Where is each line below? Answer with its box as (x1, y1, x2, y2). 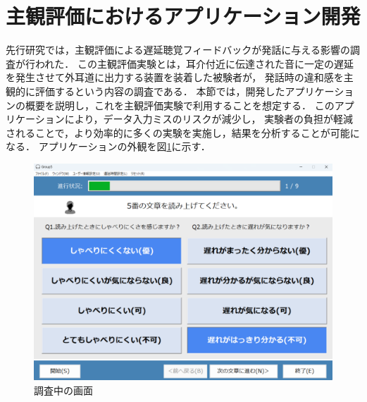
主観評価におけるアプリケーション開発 (6, 1, 361, 30)
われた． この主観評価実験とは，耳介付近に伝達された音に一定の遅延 (35, 56, 354, 71)
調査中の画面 (34, 382, 93, 397)
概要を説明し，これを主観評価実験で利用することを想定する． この (25, 97, 335, 112)
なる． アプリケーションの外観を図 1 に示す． (6, 139, 211, 154)
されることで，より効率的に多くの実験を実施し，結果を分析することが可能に (6, 125, 360, 140)
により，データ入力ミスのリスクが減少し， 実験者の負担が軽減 (64, 111, 354, 126)
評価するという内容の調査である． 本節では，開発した (35, 83, 285, 98)
